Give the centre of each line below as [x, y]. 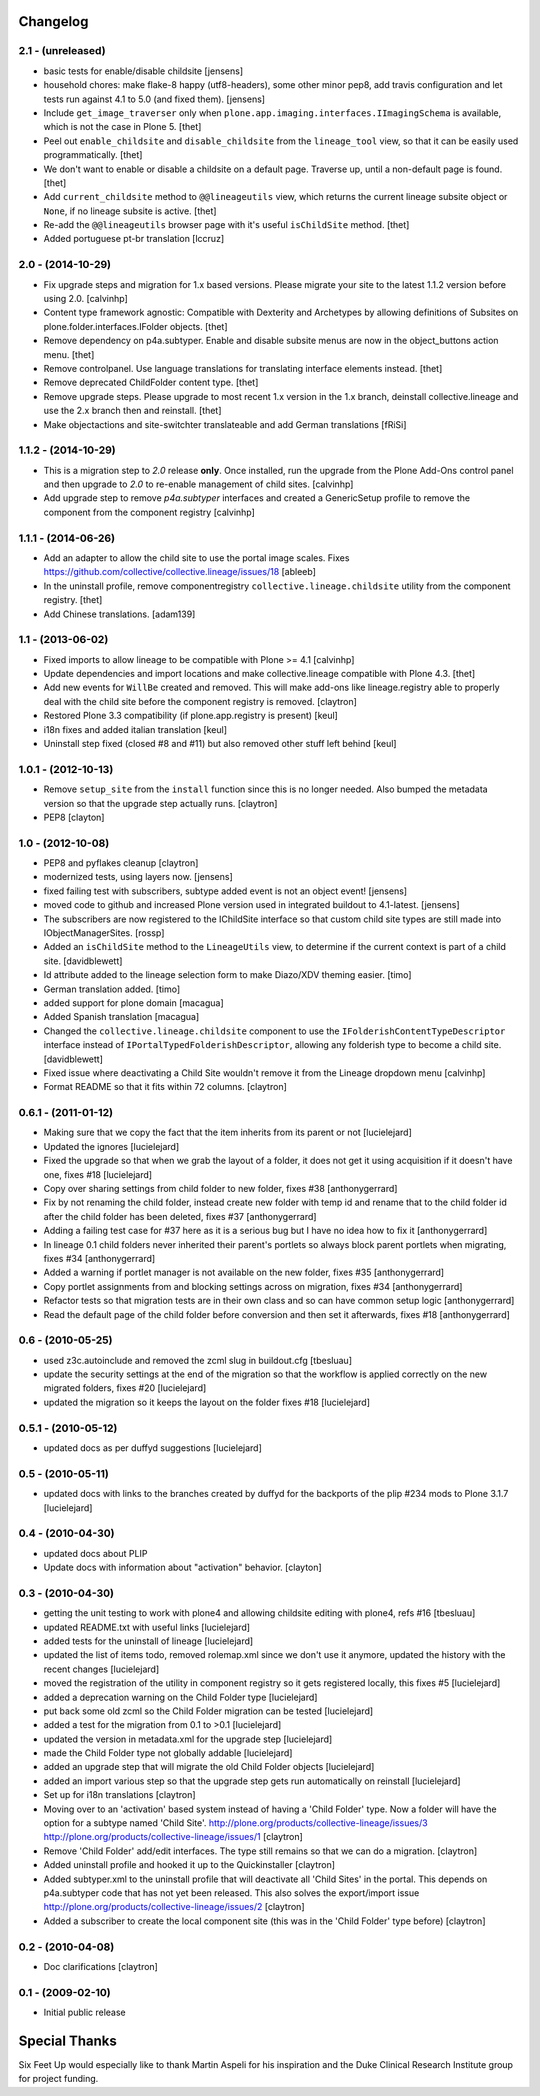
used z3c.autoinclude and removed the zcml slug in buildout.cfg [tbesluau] [197, 1360]
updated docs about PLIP [95, 1553]
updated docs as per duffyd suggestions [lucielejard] [152, 1447]
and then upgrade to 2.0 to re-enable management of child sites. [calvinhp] [198, 484]
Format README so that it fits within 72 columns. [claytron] [165, 1087]
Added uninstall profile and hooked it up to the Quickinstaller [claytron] [189, 1865]
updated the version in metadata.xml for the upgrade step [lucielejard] [188, 1739]
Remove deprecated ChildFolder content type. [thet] [151, 382]
